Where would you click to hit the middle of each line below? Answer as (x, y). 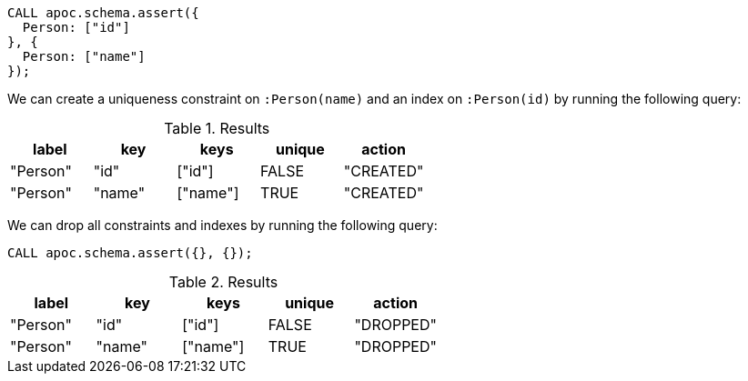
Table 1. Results (217, 128)
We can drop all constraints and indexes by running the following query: (222, 225)
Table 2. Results (223, 282)
